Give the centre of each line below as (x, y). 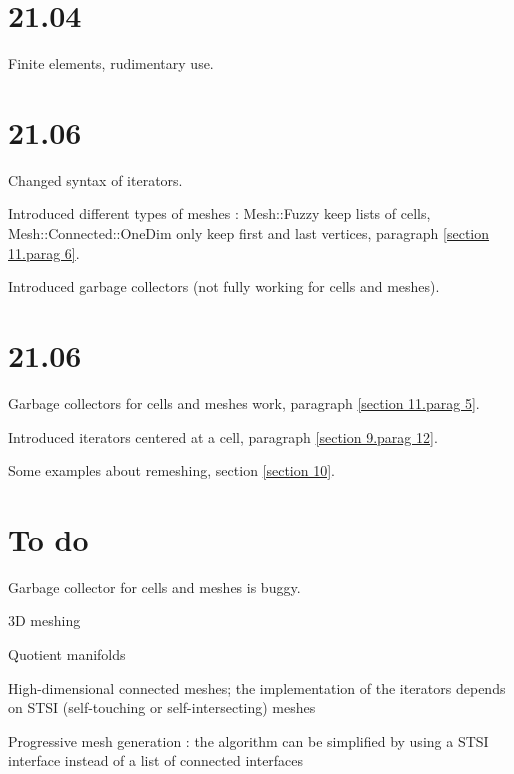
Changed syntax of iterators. (95, 179)
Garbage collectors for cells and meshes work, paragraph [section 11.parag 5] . (244, 402)
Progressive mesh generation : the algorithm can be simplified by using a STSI (248, 740)
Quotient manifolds (67, 654)
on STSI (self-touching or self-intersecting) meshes (162, 707)
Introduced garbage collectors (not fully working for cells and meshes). (224, 286)
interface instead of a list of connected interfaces (156, 760)
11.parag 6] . (44, 252)
